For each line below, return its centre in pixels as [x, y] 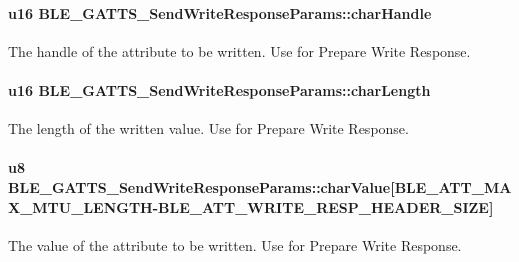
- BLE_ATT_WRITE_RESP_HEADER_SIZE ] [323, 206]
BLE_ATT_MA [453, 186]
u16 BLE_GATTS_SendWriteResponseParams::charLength [219, 89]
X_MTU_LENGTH [80, 206]
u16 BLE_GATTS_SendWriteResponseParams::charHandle [220, 12]
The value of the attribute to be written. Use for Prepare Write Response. [235, 244]
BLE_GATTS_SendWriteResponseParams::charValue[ [201, 186]
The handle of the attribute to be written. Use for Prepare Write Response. [239, 50]
